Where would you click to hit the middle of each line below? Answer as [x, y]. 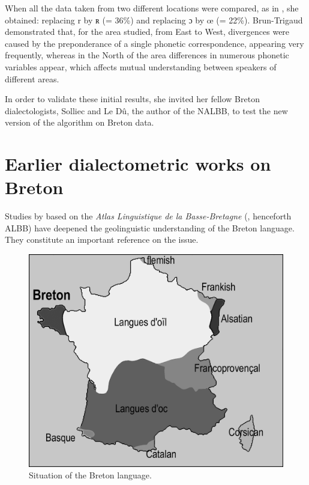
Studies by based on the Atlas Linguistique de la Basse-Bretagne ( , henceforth [148, 216]
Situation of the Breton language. [90, 475]
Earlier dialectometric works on [138, 164]
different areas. [32, 78]
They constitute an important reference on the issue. [102, 239]
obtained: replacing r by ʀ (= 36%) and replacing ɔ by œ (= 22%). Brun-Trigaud [154, 20]
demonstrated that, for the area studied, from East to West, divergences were [147, 32]
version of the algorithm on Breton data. [79, 122]
